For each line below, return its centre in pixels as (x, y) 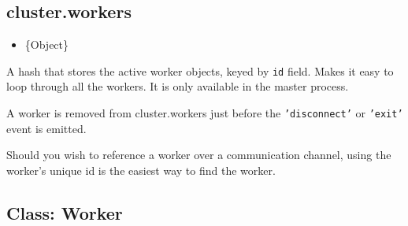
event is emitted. (46, 128)
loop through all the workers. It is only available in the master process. (178, 86)
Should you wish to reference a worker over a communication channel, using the (199, 155)
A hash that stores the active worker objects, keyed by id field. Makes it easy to (200, 70)
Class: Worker (65, 212)
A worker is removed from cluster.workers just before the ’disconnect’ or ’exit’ (205, 113)
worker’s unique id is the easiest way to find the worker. (141, 170)
